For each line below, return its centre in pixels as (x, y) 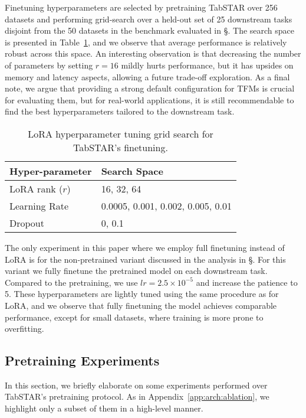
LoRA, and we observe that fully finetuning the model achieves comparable (141, 305)
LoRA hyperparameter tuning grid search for (121, 133)
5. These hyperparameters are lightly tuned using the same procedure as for (142, 294)
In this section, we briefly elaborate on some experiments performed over (136, 385)
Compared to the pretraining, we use (71, 282)
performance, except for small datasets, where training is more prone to (134, 317)
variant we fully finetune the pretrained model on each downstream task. (136, 271)
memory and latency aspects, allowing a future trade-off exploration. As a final (147, 76)
